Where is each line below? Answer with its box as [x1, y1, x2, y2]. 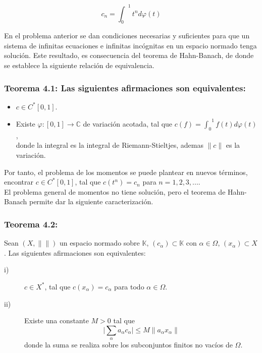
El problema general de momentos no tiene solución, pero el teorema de [4, 186, 226, 197]
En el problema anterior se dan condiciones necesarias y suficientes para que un [4, 30, 250, 41]
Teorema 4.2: [4, 217, 58, 230]
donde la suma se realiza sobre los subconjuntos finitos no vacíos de [24, 339, 233, 350]
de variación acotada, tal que [83, 118, 173, 129]
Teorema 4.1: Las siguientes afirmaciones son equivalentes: [4, 81, 246, 94]
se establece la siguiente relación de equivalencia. [4, 60, 154, 71]
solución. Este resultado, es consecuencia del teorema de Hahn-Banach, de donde [4, 50, 254, 61]
